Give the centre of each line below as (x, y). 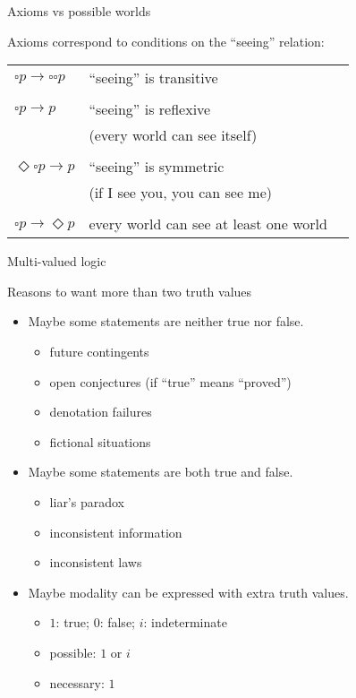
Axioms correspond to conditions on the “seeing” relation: (166, 41)
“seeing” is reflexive (150, 109)
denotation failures (101, 412)
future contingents (99, 351)
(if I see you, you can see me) (180, 193)
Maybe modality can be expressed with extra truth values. (188, 592)
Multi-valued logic (57, 261)
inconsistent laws (96, 562)
